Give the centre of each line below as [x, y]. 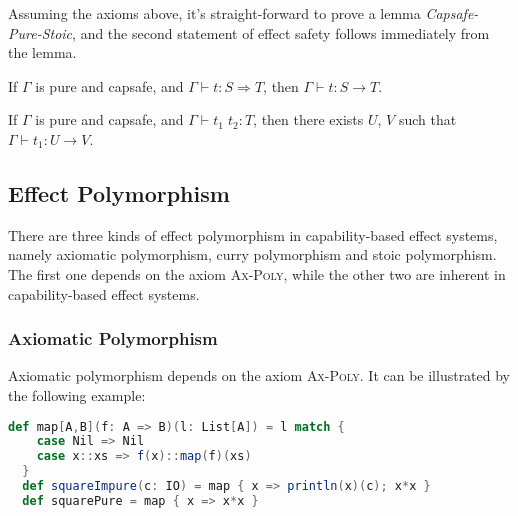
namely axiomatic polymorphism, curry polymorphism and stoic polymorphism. [252, 254]
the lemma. [42, 52]
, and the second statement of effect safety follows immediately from [281, 32]
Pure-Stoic [40, 32]
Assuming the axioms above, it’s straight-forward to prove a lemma [214, 13]
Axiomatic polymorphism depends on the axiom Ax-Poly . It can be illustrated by [259, 375]
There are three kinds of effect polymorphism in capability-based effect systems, [253, 234]
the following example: [77, 394]
